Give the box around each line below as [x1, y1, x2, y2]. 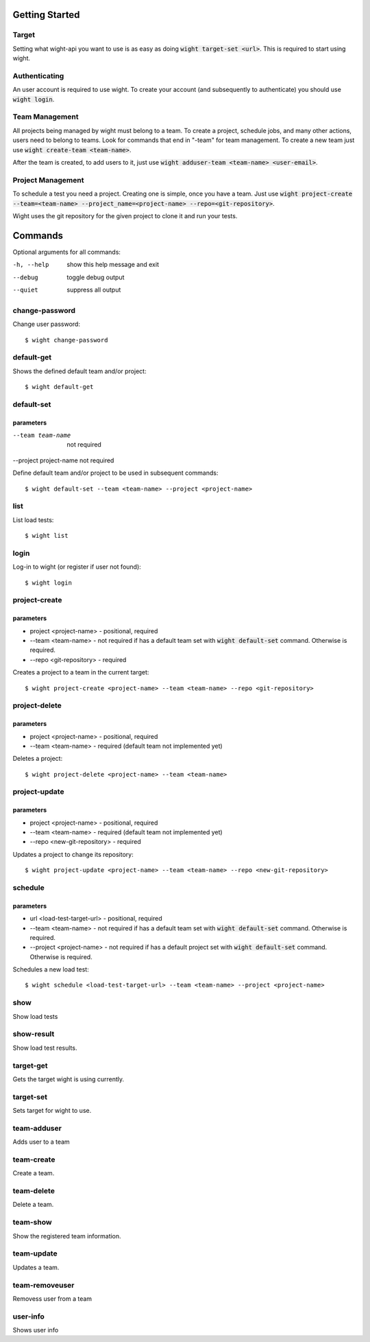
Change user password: [12, 320, 80, 329]
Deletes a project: [12, 755, 63, 763]
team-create [12, 1155, 56, 1164]
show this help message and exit [66, 261, 159, 269]
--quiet [12, 286, 39, 294]
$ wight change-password [25, 336, 108, 344]
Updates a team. [12, 1263, 60, 1271]
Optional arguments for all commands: [12, 248, 121, 256]
